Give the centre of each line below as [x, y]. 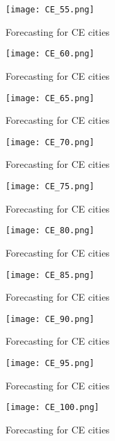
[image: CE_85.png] [50, 275]
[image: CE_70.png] [50, 142]
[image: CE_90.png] [50, 319]
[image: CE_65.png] [50, 98]
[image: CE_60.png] [50, 54]
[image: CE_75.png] [50, 186]
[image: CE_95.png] [50, 363]
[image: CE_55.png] [50, 10]
